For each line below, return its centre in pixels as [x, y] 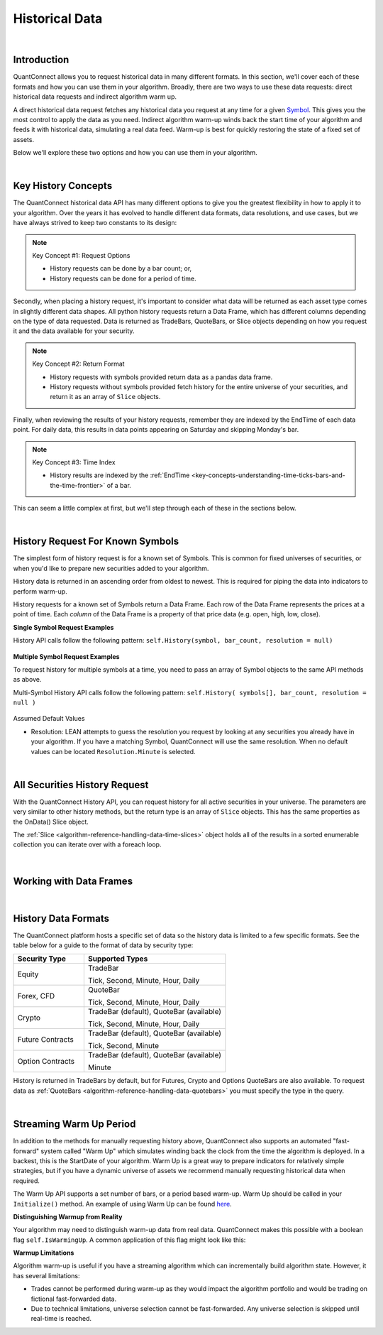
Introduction [41, 60]
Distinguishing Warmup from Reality [68, 1216]
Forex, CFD [36, 996]
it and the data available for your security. [74, 331]
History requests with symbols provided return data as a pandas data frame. [161, 377]
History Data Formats [61, 919]
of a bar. [119, 485]
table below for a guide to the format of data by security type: [103, 945]
